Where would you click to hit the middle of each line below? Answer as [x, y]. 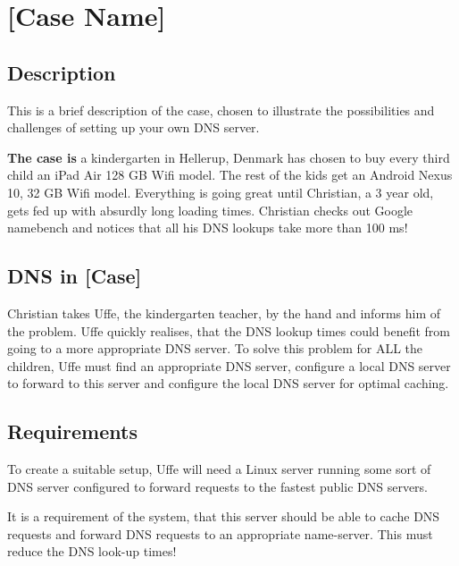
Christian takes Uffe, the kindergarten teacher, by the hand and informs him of [224, 313]
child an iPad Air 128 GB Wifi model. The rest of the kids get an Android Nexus [230, 175]
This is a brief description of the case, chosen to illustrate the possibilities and [221, 110]
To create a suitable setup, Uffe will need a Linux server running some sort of [219, 469]
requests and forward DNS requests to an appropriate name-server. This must [220, 533]
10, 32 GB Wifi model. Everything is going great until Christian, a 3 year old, [221, 192]
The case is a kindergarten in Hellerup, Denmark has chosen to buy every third [229, 157]
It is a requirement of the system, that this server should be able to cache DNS [224, 516]
